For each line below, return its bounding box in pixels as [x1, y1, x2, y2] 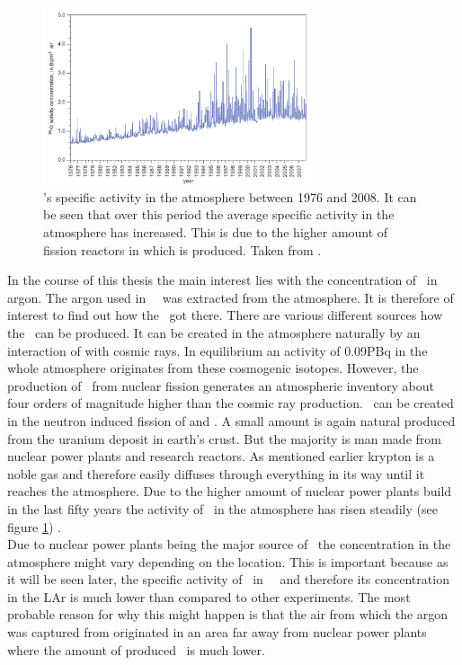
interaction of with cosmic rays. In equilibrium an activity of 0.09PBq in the [7, 341, 428, 359]
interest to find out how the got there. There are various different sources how [7, 306, 443, 324]
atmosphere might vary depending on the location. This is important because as [7, 552, 449, 571]
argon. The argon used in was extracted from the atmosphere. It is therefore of [7, 288, 454, 306]
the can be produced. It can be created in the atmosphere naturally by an [7, 323, 421, 341]
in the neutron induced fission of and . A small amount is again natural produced [7, 411, 456, 430]
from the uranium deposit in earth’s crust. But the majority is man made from [7, 429, 441, 448]
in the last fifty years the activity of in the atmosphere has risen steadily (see [7, 499, 438, 518]
